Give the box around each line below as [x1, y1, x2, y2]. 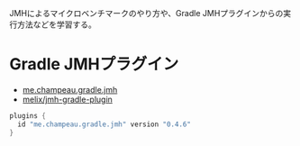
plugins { [9, 111, 47, 120]
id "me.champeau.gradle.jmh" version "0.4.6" [17, 120, 192, 129]
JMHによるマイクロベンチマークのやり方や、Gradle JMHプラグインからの [9, 8, 284, 18]
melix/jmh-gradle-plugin [22, 94, 113, 105]
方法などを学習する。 [16, 19, 96, 30]
